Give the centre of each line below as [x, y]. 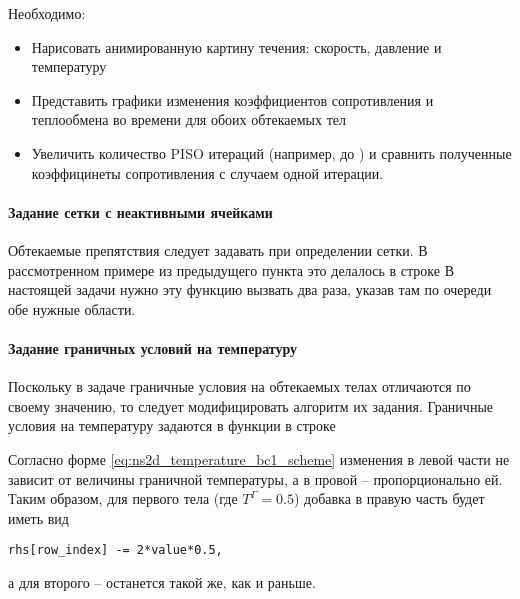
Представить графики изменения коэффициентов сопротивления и [232, 99]
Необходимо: [47, 13]
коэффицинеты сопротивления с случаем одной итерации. [207, 172]
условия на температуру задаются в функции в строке [172, 425]
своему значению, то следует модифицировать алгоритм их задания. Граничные [251, 405]
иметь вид [38, 517]
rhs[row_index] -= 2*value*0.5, [115, 550]
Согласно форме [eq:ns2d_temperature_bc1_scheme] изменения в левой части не [259, 458]
